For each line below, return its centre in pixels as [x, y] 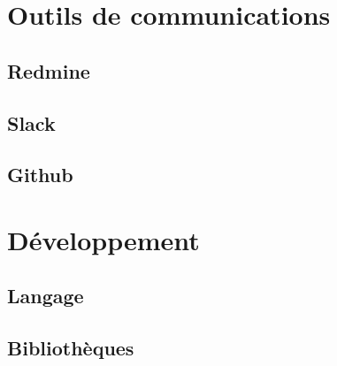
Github [40, 175]
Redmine [49, 70]
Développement [103, 239]
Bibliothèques [71, 348]
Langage [46, 296]
